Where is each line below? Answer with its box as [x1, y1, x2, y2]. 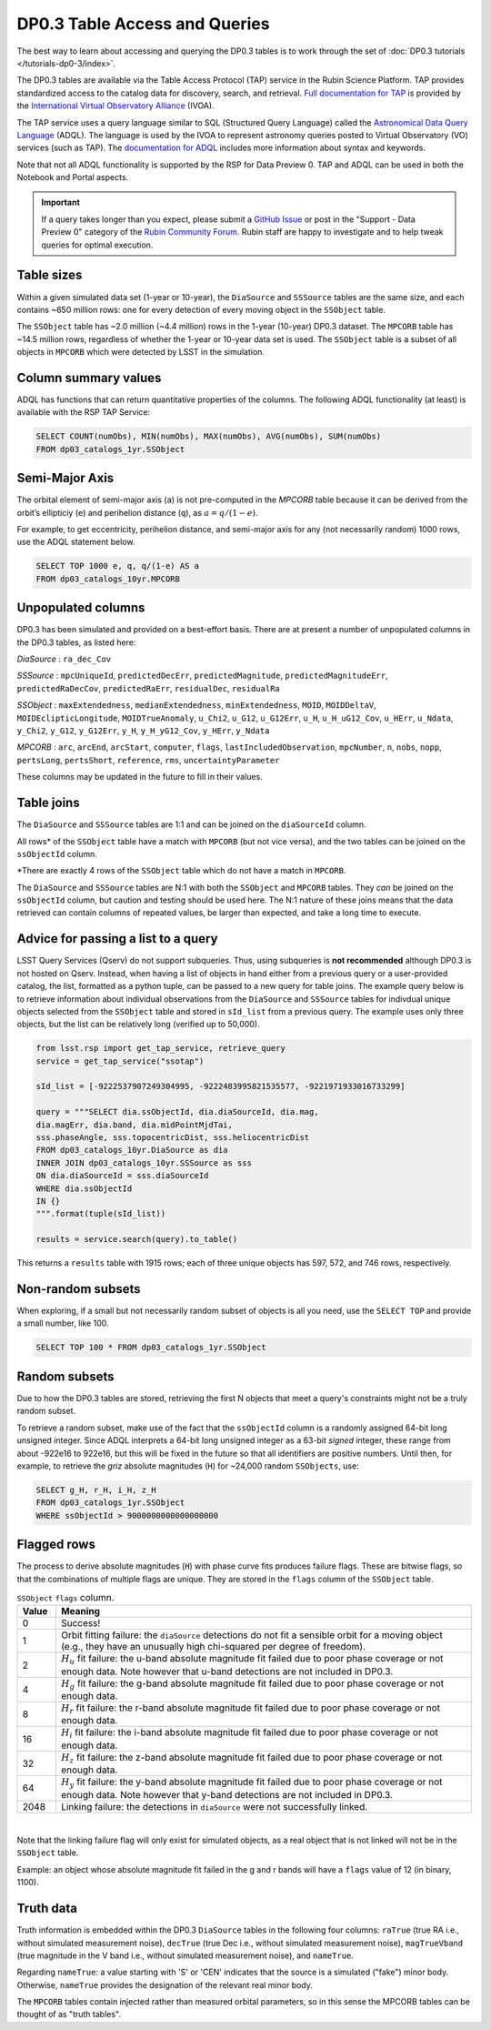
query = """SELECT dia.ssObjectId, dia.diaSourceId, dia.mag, [35, 1106, 319, 1117]
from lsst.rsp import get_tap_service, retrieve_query [35, 1043, 286, 1054]
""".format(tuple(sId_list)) [35, 1208, 166, 1219]
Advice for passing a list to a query [16, 931, 218, 946]
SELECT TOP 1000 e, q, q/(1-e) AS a [35, 561, 200, 571]
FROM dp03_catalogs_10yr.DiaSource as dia [35, 1145, 228, 1156]
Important [41, 197, 81, 208]
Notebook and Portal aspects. [16, 172, 129, 183]
